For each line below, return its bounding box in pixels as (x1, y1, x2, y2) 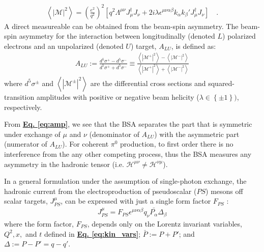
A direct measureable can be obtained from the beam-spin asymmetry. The (4, 20, 239, 31)
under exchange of (4, 128, 61, 139)
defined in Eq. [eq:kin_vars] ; (44, 228, 141, 239)
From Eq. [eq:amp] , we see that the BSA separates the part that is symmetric (4, 119, 252, 129)
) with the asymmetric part (154, 128, 240, 139)
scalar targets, (4, 195, 48, 206)
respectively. (4, 101, 42, 112)
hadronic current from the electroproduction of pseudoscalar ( (4, 185, 197, 196)
